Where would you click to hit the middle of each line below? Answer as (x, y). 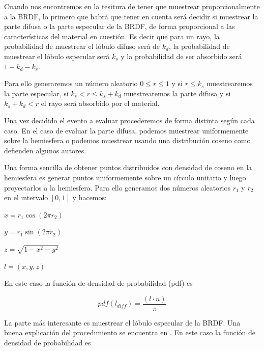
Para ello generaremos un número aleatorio (71, 83)
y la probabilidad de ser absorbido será (181, 56)
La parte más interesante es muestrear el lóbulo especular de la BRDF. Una (122, 322)
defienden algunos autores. (45, 150)
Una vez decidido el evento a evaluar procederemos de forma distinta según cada (129, 120)
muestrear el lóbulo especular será (57, 56)
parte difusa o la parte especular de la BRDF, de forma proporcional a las (120, 26)
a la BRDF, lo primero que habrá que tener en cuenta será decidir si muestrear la (131, 16)
